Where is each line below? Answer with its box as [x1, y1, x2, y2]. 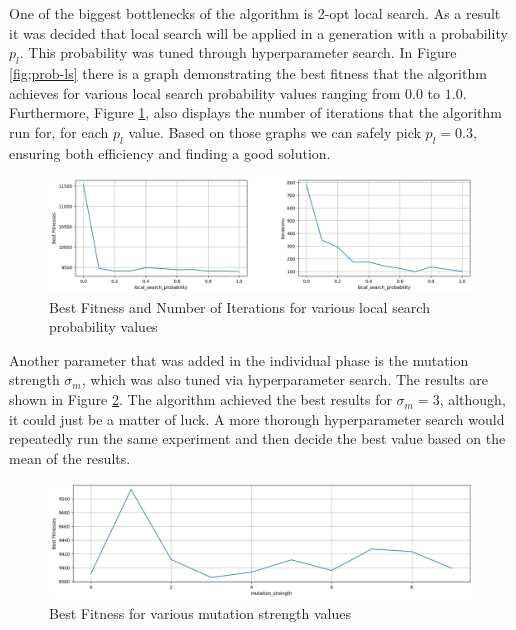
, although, [439, 389, 506, 410]
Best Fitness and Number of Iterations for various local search [49, 296, 430, 317]
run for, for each [9, 121, 109, 142]
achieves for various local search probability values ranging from [9, 82, 401, 103]
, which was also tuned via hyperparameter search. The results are [81, 369, 488, 390]
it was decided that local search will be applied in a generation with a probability [9, 22, 508, 43]
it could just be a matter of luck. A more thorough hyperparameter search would [9, 408, 505, 429]
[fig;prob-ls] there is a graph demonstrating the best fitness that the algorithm [9, 62, 487, 83]
